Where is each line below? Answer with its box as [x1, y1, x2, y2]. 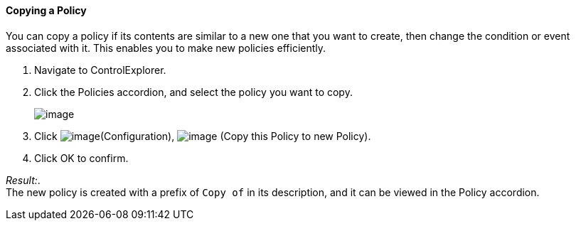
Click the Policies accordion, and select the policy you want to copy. [34, 85, 353, 98]
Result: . [6, 173, 41, 186]
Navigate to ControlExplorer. [34, 63, 166, 76]
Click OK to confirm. [34, 151, 129, 164]
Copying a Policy [6, 4, 87, 16]
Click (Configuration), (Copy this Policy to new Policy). [34, 129, 371, 142]
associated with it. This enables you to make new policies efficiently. [6, 41, 326, 54]
